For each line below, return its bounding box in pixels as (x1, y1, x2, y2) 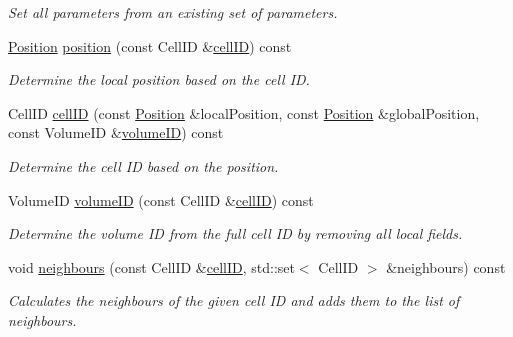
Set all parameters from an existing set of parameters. (8, 2, 338, 22)
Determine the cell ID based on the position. (8, 155, 279, 176)
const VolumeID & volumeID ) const (8, 122, 224, 143)
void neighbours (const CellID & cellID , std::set (8, 256, 295, 277)
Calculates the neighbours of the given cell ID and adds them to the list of (8, 290, 460, 311)
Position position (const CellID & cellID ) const (8, 35, 292, 56)
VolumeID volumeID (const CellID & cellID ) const (8, 189, 314, 210)
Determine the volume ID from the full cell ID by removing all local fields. (8, 223, 463, 244)
